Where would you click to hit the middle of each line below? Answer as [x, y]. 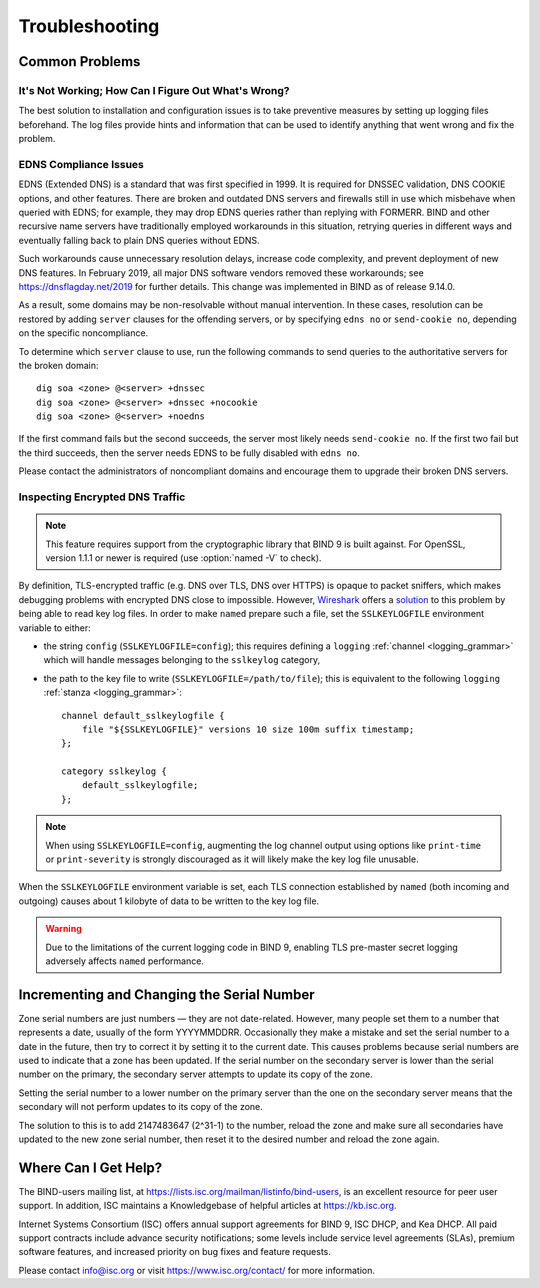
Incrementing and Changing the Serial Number [166, 994]
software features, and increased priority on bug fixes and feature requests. [175, 1252]
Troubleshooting [89, 26]
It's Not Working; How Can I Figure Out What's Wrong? [154, 90]
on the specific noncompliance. [83, 333]
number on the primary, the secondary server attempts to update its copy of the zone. [196, 1074]
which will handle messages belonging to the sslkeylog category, [181, 660]
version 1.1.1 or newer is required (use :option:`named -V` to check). [183, 558]
